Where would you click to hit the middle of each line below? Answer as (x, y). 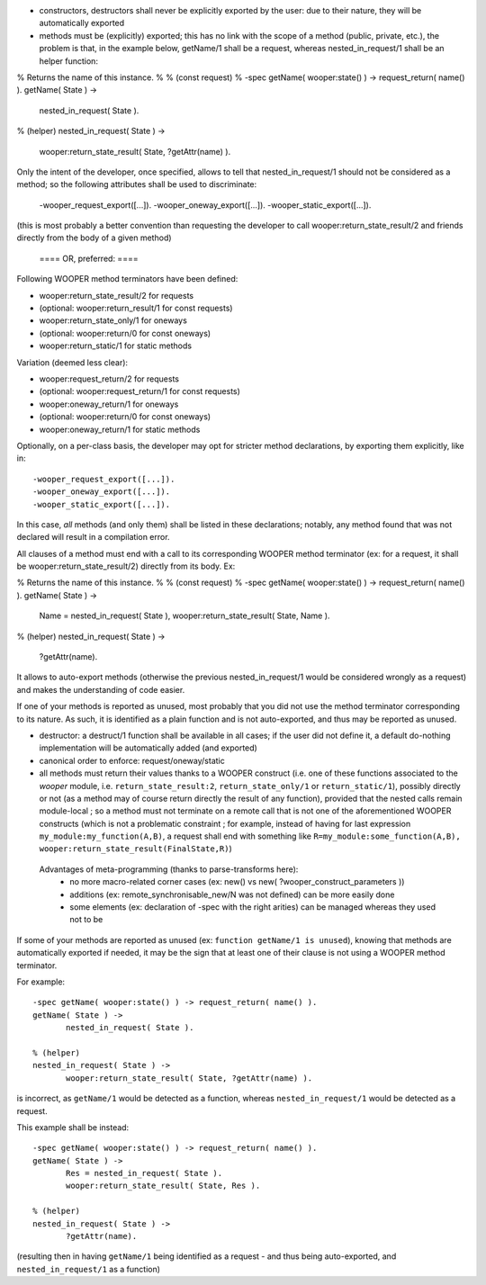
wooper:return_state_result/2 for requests (116, 295)
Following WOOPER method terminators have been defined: (127, 279)
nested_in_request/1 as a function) (89, 1269)
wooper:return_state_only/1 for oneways (113, 320)
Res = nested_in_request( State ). (144, 1173)
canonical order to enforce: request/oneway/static (132, 760)
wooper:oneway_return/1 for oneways (109, 404)
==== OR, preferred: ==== (89, 258)
